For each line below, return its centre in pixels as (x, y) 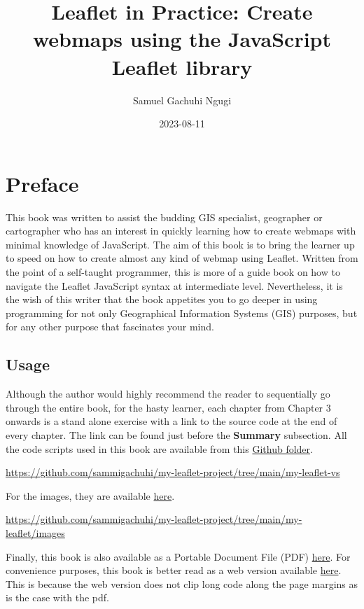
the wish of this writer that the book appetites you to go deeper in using (162, 299)
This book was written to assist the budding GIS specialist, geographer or (164, 217)
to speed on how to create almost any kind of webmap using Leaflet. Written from (182, 258)
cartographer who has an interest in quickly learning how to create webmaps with (181, 231)
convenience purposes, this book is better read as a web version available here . (174, 570)
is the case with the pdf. (57, 597)
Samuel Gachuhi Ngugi (182, 100)
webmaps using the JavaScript (182, 39)
